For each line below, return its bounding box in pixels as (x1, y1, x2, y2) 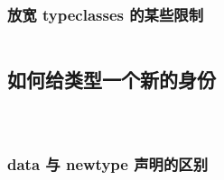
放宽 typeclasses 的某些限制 (7, 3, 203, 25)
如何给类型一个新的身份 (7, 65, 216, 93)
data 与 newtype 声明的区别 (7, 153, 208, 175)
